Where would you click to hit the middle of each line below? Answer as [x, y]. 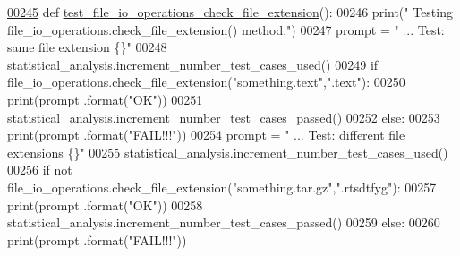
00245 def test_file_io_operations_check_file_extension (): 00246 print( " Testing [230, 12]
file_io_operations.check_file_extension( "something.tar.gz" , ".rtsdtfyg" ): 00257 [222, 187]
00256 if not [40, 170]
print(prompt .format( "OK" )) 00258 [105, 205]
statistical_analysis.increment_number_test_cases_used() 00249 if [193, 64]
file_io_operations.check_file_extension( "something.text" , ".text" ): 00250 [206, 82]
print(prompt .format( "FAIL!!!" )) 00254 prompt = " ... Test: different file [206, 135]
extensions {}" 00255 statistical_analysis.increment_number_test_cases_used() [228, 152]
